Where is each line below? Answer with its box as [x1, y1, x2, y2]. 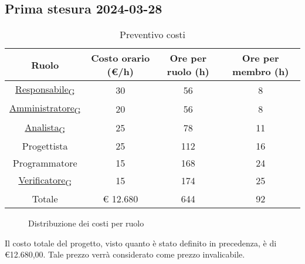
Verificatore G [18, 172, 72, 188]
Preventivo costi [120, 28, 185, 42]
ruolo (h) [167, 65, 209, 79]
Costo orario [91, 51, 150, 65]
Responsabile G [15, 82, 75, 98]
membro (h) [232, 65, 289, 79]
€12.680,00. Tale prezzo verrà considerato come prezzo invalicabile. [5, 248, 245, 260]
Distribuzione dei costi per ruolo [28, 216, 144, 229]
